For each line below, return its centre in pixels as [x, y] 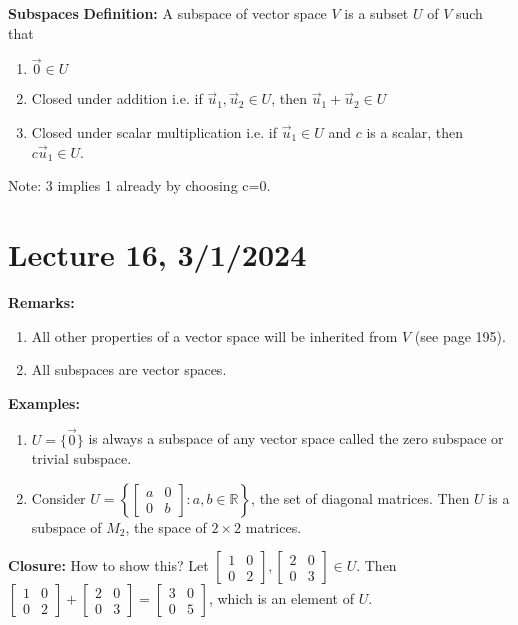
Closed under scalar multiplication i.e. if [154, 132]
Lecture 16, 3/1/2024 [157, 253]
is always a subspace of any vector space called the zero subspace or [296, 438]
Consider [58, 497]
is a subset [376, 13]
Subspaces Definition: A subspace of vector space [167, 13]
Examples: [44, 402]
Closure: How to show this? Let [108, 565]
